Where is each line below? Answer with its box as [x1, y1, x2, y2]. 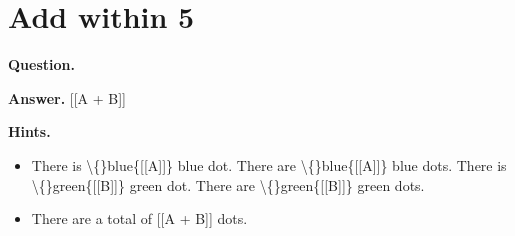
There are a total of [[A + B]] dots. [31, 208, 248, 229]
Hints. [8, 121, 51, 142]
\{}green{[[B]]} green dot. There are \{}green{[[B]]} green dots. [31, 174, 425, 195]
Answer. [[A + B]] [8, 87, 126, 108]
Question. [8, 54, 75, 75]
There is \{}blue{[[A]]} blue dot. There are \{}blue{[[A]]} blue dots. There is [31, 154, 507, 175]
